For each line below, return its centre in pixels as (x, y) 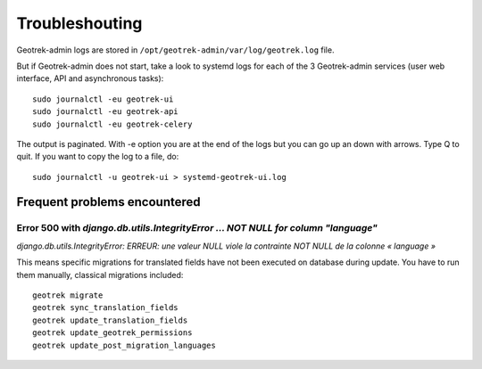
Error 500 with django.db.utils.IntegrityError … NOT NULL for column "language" (197, 228)
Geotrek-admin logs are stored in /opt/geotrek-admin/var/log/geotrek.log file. (175, 50)
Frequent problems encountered (108, 202)
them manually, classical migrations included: (100, 275)
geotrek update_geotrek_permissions (112, 333)
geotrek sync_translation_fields (105, 308)
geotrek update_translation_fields (110, 320)
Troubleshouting (79, 23)
